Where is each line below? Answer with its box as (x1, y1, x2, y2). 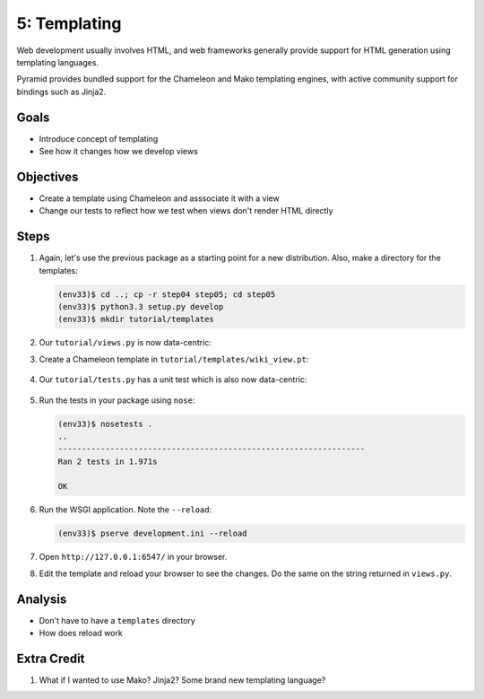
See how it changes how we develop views (39, 146, 199, 157)
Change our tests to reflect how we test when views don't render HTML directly (39, 205, 333, 216)
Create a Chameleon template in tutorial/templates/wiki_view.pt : (39, 354, 309, 364)
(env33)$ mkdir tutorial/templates (57, 314, 214, 325)
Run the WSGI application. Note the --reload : (39, 504, 212, 515)
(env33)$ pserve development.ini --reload (57, 529, 247, 538)
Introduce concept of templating (39, 133, 159, 144)
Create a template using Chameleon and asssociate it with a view (39, 193, 280, 204)
